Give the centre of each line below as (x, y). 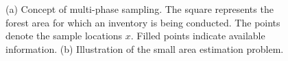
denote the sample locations (64, 36)
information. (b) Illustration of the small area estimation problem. (145, 48)
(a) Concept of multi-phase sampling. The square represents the (140, 9)
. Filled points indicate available (198, 36)
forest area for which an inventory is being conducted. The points (143, 22)
